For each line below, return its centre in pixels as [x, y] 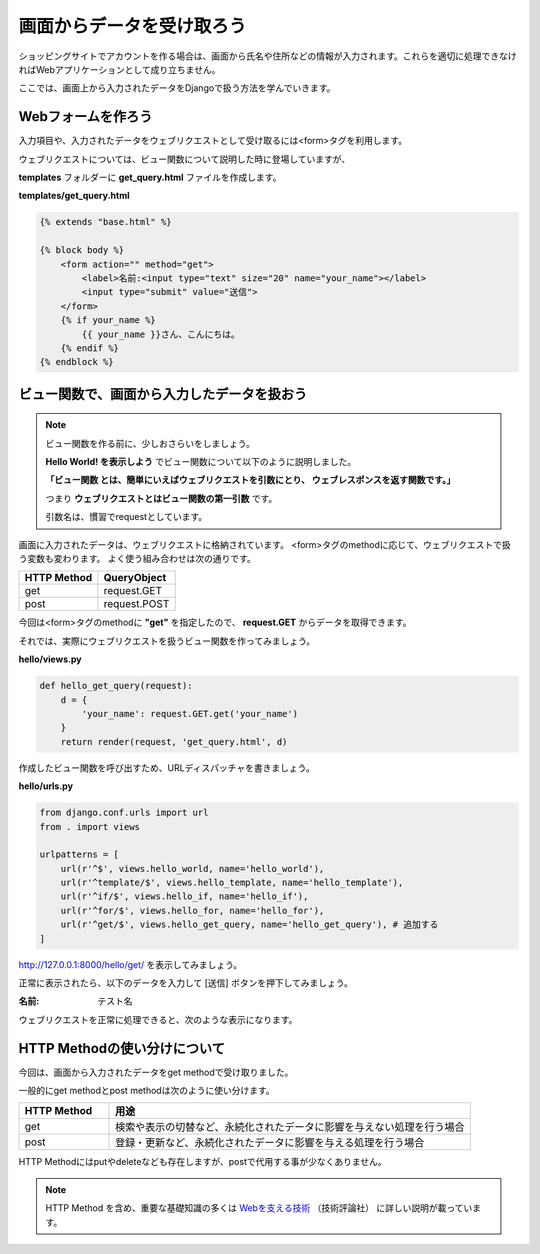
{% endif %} [90, 348]
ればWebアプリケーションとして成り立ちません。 [119, 69]
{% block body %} [82, 250]
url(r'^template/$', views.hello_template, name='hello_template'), [232, 883]
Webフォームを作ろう [85, 116]
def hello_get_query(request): [116, 686]
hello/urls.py [46, 786]
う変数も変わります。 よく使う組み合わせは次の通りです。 [137, 559]
